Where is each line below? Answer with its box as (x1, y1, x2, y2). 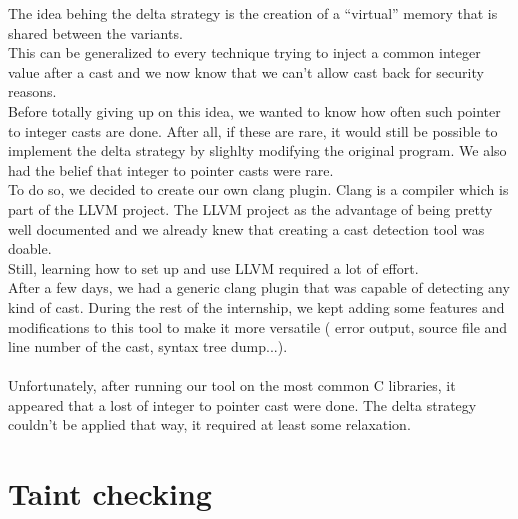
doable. (8, 238, 52, 259)
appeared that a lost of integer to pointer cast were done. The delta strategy (8, 394, 477, 415)
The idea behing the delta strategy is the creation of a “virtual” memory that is (8, 3, 498, 23)
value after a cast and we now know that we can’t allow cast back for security (8, 61, 484, 82)
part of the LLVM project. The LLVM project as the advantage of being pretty (8, 198, 493, 219)
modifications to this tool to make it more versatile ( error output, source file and (8, 316, 508, 337)
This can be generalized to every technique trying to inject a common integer (8, 42, 481, 63)
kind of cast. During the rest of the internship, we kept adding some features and (8, 296, 505, 317)
